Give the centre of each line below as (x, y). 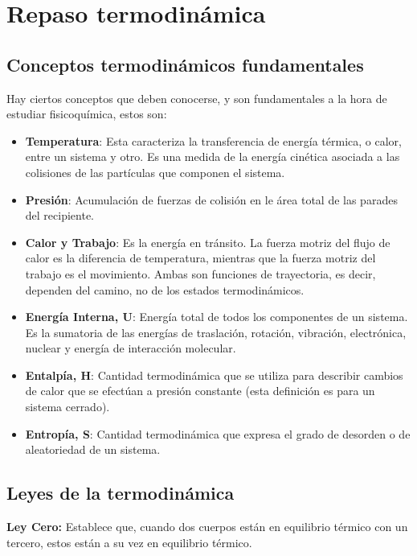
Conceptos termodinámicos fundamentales (185, 64)
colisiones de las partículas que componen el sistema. (155, 172)
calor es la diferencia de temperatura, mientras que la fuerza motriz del (200, 258)
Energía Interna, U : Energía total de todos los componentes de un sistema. (217, 317)
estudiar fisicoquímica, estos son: (87, 114)
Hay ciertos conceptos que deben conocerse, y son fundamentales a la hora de (197, 98)
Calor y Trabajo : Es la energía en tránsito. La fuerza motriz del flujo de (208, 242)
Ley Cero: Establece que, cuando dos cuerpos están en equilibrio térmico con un (207, 527)
